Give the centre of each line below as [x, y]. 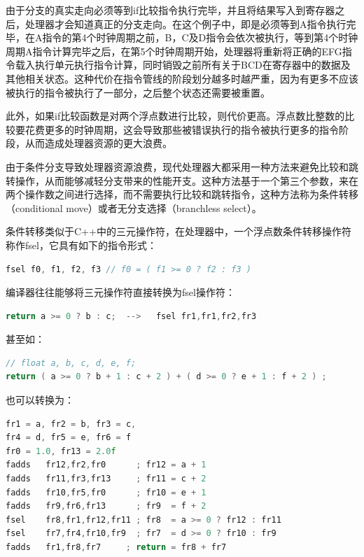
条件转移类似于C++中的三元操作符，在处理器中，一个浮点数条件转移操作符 [178, 231]
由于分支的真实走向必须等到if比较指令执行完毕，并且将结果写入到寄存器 [170, 10]
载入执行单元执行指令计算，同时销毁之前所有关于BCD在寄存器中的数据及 [183, 65]
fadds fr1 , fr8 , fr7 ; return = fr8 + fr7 [116, 547]
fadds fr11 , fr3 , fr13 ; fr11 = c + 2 [106, 479]
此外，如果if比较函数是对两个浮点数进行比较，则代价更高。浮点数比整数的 [175, 116]
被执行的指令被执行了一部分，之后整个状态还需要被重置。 [138, 92]
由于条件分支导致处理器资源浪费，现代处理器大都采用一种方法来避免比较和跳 [182, 166]
